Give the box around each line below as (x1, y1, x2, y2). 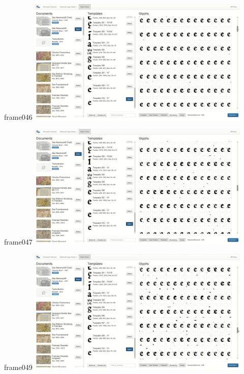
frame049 (4, 361, 33, 372)
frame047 (4, 236, 33, 247)
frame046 (4, 111, 33, 122)
